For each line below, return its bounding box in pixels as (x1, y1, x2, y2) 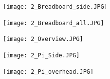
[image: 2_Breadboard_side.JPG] (3, 3, 108, 10)
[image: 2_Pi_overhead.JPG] (3, 68, 94, 75)
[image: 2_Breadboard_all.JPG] (3, 19, 104, 26)
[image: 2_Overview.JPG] (3, 36, 83, 43)
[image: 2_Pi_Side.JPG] (3, 52, 80, 59)
